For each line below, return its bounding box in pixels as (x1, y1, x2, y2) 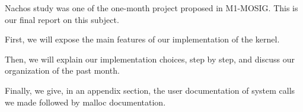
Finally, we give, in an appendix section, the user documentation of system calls (5, 84, 295, 96)
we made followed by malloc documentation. (5, 95, 166, 108)
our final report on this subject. (5, 13, 119, 25)
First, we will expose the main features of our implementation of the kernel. (5, 33, 280, 45)
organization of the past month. (5, 64, 120, 77)
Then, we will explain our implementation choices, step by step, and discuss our (5, 52, 295, 65)
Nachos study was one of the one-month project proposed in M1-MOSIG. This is (5, 2, 298, 14)
